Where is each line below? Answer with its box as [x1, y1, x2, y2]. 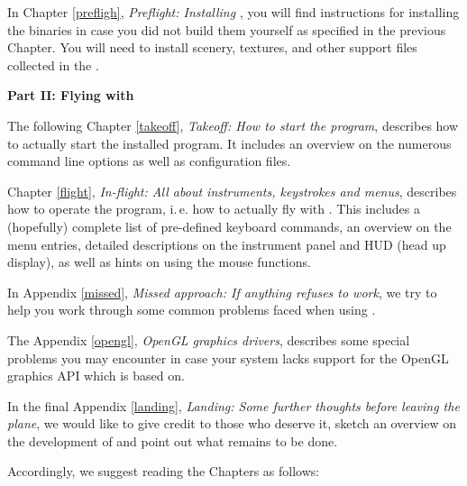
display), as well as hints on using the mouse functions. [7, 252, 311, 271]
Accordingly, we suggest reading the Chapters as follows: [7, 462, 320, 481]
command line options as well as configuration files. [7, 151, 291, 170]
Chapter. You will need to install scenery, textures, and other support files [7, 38, 417, 57]
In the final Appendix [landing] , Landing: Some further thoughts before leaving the [7, 396, 460, 415]
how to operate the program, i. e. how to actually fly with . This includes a [7, 199, 420, 218]
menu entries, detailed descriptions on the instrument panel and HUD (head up [7, 234, 446, 253]
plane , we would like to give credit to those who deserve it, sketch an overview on [7, 414, 456, 433]
